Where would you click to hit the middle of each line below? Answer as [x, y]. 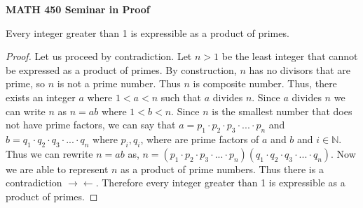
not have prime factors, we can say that [91, 125]
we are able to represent [57, 169]
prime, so [26, 83]
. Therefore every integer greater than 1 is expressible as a [220, 183]
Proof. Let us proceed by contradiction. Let [99, 56]
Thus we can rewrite [49, 153]
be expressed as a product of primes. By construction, [121, 69]
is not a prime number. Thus [119, 83]
